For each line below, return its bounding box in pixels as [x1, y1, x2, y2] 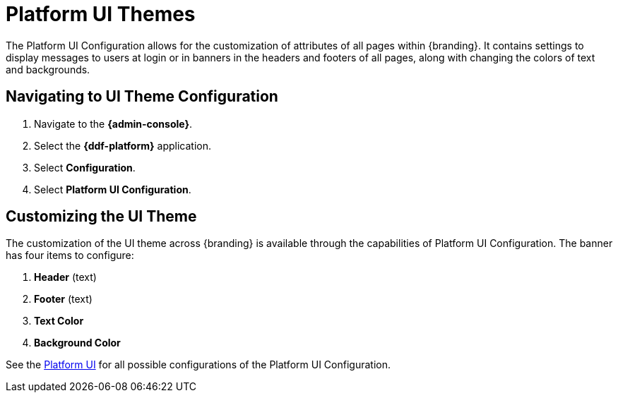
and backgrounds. [6, 63, 90, 76]
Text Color [34, 315, 84, 327]
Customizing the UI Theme [6, 207, 197, 226]
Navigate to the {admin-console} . [34, 117, 193, 130]
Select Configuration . [34, 161, 136, 174]
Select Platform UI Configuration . [34, 183, 191, 195]
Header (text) [34, 271, 97, 284]
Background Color [34, 337, 121, 349]
